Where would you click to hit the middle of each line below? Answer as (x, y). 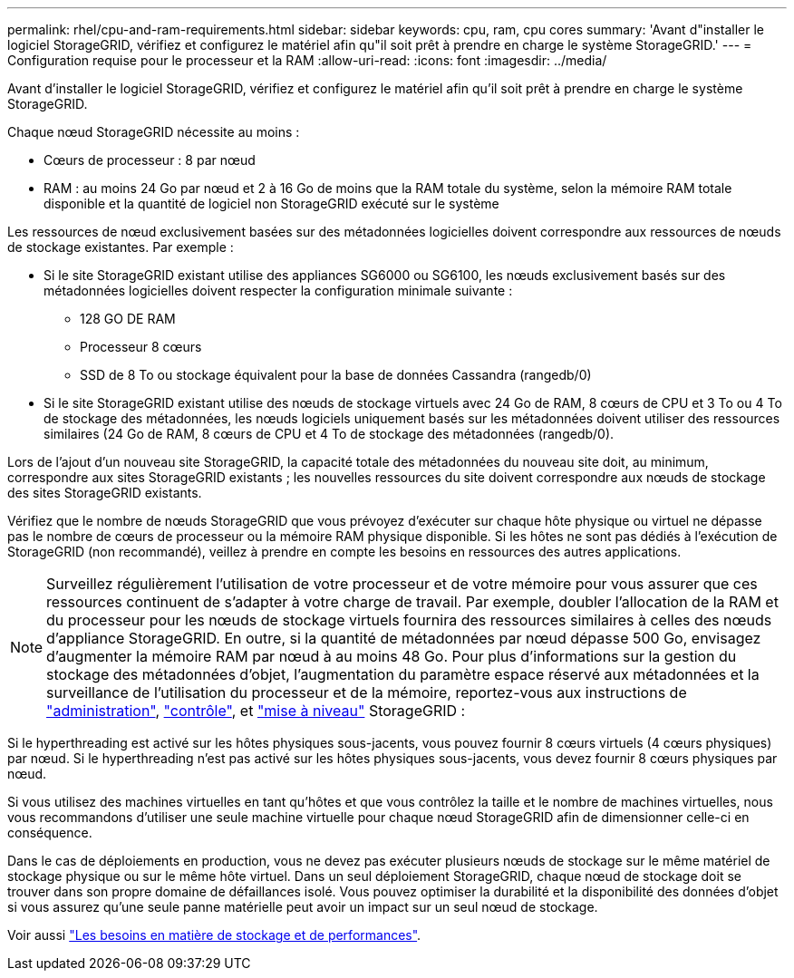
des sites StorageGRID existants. (105, 493)
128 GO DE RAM (128, 319)
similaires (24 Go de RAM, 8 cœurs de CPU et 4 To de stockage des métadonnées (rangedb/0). (329, 434)
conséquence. (50, 833)
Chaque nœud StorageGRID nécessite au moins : (154, 132)
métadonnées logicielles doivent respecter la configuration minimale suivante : (278, 290)
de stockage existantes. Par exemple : (121, 247)
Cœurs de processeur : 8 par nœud (150, 160)
